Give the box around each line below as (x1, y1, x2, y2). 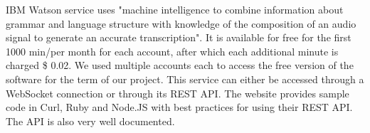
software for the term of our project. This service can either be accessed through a (6, 71, 364, 86)
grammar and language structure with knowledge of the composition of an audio (6, 16, 356, 31)
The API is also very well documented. (6, 113, 175, 128)
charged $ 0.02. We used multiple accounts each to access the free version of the (6, 58, 354, 73)
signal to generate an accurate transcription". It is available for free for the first (6, 30, 351, 45)
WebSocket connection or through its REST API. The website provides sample (6, 85, 349, 100)
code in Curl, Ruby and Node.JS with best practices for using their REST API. (6, 100, 353, 115)
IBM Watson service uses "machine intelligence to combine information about (6, 2, 344, 16)
